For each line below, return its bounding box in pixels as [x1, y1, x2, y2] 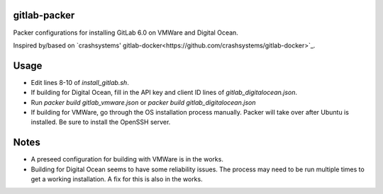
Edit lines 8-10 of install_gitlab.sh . [30, 78, 129, 86]
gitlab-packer [13, 9, 75, 21]
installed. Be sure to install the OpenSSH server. [30, 118, 171, 127]
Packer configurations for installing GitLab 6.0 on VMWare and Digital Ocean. [13, 28, 239, 37]
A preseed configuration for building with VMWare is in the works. [30, 155, 223, 164]
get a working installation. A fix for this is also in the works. [30, 175, 203, 183]
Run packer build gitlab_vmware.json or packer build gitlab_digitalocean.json [30, 98, 256, 106]
